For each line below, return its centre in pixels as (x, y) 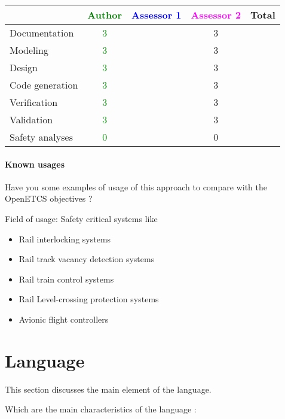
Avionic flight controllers (64, 319)
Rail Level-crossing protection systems (89, 299)
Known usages (35, 164)
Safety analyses (41, 137)
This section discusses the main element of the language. (108, 389)
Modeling (29, 50)
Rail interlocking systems (65, 239)
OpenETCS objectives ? (49, 198)
